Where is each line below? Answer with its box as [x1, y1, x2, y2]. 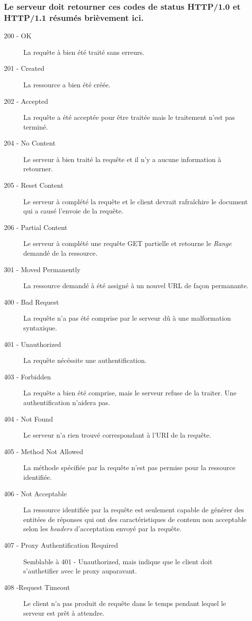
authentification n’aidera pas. [23, 397, 110, 407]
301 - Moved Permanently [4, 264, 81, 274]
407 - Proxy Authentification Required [4, 539, 118, 550]
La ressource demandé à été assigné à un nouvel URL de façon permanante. [23, 280, 249, 291]
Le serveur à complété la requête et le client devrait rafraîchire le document [23, 196, 248, 206]
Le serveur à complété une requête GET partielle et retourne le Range [23, 238, 232, 248]
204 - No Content [4, 138, 56, 148]
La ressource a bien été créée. [23, 79, 111, 89]
